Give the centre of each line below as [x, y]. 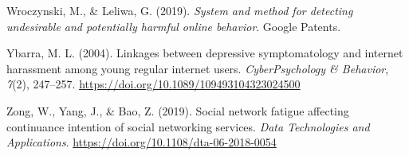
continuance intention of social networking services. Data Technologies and [188, 126]
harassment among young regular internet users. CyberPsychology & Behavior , [198, 68]
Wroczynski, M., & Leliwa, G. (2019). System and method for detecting [180, 10]
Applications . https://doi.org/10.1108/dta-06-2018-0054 [142, 142]
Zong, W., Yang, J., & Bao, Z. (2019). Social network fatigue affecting [178, 110]
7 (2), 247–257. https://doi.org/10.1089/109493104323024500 [153, 84]
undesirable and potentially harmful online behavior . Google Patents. [174, 26]
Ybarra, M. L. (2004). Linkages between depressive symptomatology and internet [205, 53]
